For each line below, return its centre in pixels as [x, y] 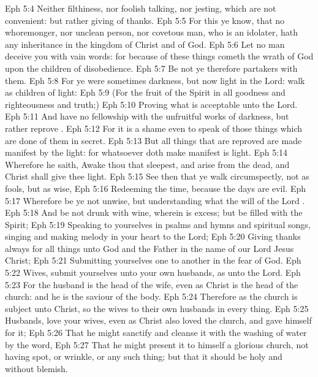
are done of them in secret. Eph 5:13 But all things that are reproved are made [153, 140]
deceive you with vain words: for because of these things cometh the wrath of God [159, 56]
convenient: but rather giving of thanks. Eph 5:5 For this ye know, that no [145, 20]
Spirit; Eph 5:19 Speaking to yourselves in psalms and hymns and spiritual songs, [158, 224]
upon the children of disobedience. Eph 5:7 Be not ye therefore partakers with [151, 68]
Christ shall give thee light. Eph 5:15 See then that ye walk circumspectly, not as [157, 176]
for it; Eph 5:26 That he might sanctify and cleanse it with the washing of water [156, 333]
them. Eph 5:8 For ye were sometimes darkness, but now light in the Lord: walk [155, 80]
